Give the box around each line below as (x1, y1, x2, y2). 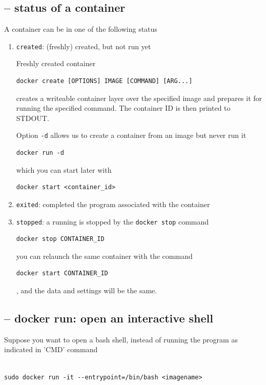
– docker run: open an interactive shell (4, 310, 213, 326)
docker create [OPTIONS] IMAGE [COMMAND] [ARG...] (16, 77, 193, 85)
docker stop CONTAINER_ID (16, 235, 105, 243)
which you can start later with (16, 164, 112, 175)
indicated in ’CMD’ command (4, 344, 98, 355)
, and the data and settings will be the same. (16, 285, 157, 295)
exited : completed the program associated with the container (16, 198, 210, 209)
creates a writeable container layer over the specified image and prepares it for (16, 92, 262, 103)
